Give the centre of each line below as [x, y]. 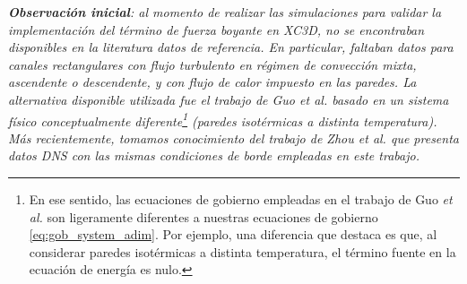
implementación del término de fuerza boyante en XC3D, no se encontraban [216, 29]
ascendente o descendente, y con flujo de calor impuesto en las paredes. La [212, 82]
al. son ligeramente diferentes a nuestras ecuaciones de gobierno [203, 216]
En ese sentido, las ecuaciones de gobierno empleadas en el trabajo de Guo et [241, 199]
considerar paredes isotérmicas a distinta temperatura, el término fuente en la [242, 251]
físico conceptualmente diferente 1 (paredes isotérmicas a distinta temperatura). [223, 119]
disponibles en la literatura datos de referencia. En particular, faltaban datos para [231, 47]
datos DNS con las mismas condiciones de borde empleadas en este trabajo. [214, 155]
